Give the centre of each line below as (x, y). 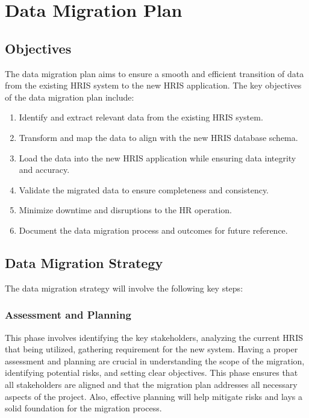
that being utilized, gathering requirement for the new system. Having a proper (151, 349)
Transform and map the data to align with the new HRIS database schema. (158, 137)
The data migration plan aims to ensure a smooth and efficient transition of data (154, 73)
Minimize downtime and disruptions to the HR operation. (125, 210)
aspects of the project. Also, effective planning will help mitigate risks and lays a (154, 396)
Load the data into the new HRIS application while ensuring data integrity (158, 158)
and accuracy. (44, 170)
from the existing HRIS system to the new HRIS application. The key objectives (153, 85)
